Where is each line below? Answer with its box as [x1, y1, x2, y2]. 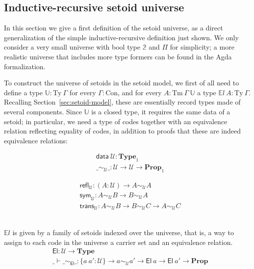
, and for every [118, 87, 162, 97]
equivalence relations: [4, 135, 68, 145]
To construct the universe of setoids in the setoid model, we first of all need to [4, 78, 239, 88]
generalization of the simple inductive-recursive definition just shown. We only [4, 32, 239, 42]
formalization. [4, 61, 46, 71]
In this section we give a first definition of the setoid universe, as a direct [4, 23, 223, 33]
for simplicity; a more [170, 42, 234, 52]
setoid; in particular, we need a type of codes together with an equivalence [4, 116, 228, 126]
